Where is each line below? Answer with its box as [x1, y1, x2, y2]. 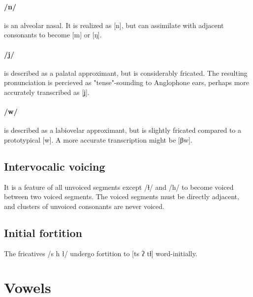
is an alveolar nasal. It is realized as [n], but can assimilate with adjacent [4, 20, 224, 30]
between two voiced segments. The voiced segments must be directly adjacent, [4, 191, 239, 202]
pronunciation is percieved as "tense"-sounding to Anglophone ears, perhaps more [4, 77, 250, 88]
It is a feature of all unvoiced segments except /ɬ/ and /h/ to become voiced [4, 181, 234, 192]
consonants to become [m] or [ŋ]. [4, 30, 102, 40]
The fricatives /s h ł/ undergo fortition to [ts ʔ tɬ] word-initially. [4, 248, 197, 258]
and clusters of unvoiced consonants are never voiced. [4, 201, 164, 211]
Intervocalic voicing [4, 158, 105, 174]
